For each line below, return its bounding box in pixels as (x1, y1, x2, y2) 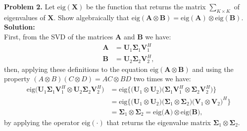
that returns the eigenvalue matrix (106, 117, 211, 127)
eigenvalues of (4, 12, 46, 22)
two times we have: (133, 73, 191, 84)
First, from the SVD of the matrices (4, 31, 113, 41)
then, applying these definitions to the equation (4, 64, 148, 74)
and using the (192, 64, 234, 74)
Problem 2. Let (4, 1, 55, 11)
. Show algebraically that (53, 12, 130, 22)
